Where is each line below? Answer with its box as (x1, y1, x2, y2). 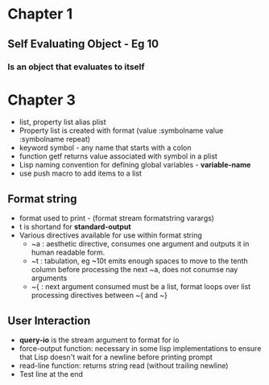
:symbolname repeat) (19, 135, 90, 144)
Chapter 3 (7, 90, 76, 109)
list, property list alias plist (19, 118, 106, 127)
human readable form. (31, 247, 106, 258)
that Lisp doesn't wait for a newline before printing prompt (19, 352, 213, 362)
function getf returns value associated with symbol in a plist (19, 151, 218, 161)
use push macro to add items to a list (19, 168, 143, 178)
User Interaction (7, 313, 91, 327)
